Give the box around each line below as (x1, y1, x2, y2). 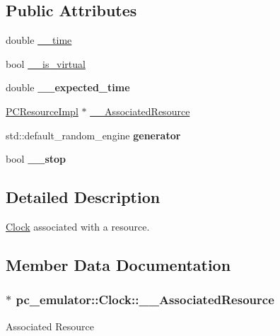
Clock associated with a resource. (6, 219, 150, 233)
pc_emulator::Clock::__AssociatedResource (16, 291, 274, 308)
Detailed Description (6, 186, 161, 208)
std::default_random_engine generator (6, 127, 181, 142)
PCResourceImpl (6, 103, 78, 118)
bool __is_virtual (6, 56, 86, 71)
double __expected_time (6, 80, 130, 95)
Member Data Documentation (6, 253, 231, 275)
